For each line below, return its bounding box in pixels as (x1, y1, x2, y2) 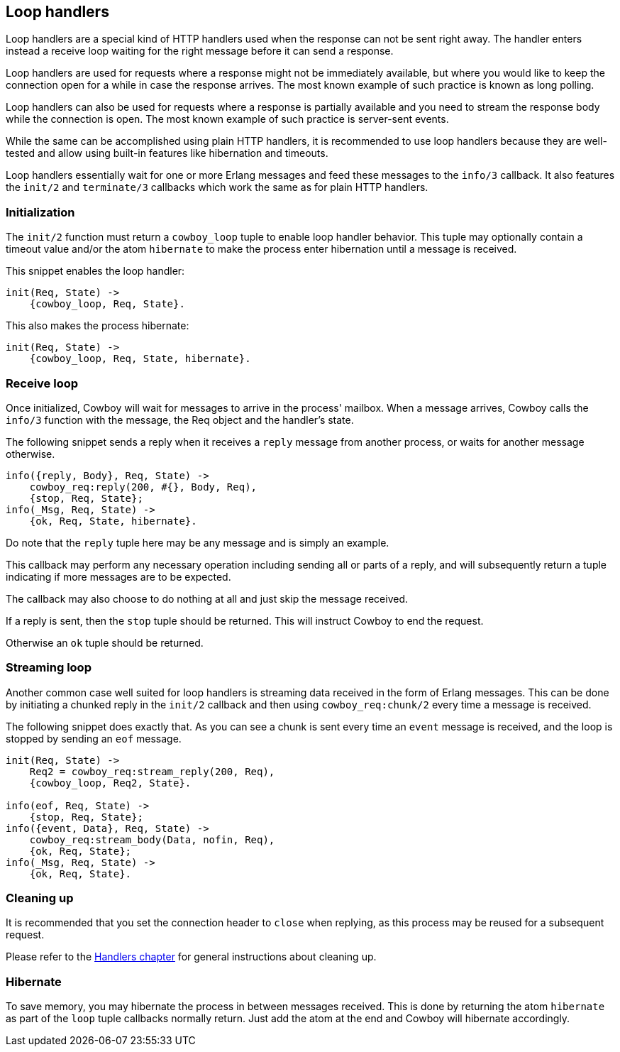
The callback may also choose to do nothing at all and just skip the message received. (6, 592, 408, 605)
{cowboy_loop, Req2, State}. (29, 777, 192, 789)
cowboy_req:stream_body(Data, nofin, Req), (29, 833, 275, 845)
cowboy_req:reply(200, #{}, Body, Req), (29, 481, 258, 493)
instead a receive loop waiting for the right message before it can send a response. (6, 45, 394, 57)
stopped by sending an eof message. (6, 732, 182, 745)
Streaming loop (6, 660, 92, 675)
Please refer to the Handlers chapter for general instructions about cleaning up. (6, 950, 377, 963)
